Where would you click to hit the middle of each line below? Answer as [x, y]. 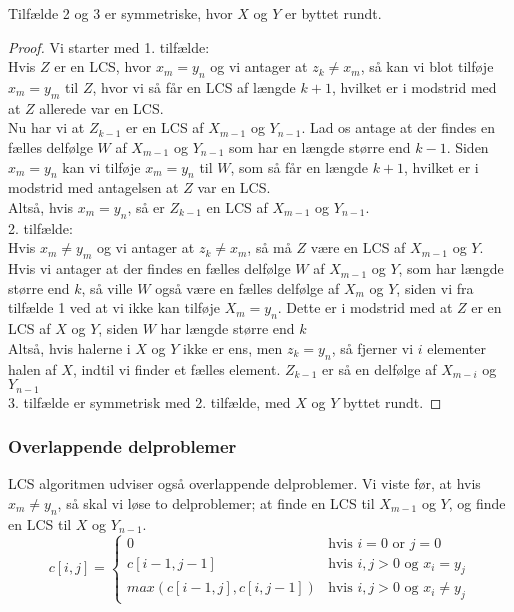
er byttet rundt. [333, 13]
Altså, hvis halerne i [69, 347]
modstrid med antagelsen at [93, 187]
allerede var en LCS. [101, 107]
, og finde [477, 502]
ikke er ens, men [233, 347]
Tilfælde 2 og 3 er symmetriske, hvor [120, 13]
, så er [146, 206]
